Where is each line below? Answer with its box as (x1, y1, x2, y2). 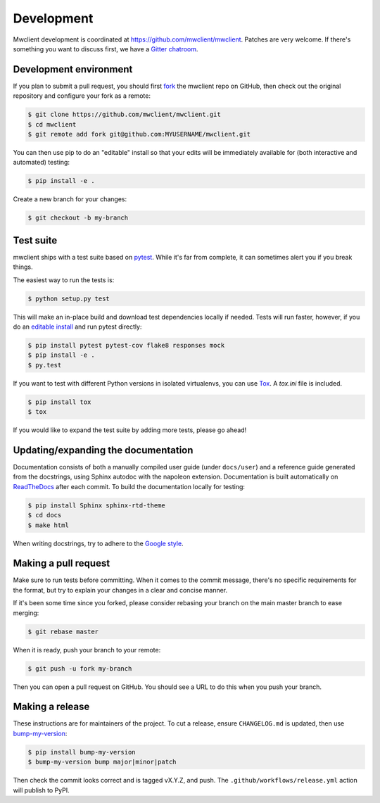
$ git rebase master (27, 627, 99, 636)
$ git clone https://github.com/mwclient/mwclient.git (27, 110, 221, 119)
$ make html (27, 521, 70, 529)
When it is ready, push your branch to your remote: (13, 645, 161, 654)
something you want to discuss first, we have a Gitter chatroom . (13, 44, 198, 53)
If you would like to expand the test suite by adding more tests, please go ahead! (13, 426, 247, 434)
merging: (13, 609, 39, 617)
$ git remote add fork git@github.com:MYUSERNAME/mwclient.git (27, 130, 251, 138)
